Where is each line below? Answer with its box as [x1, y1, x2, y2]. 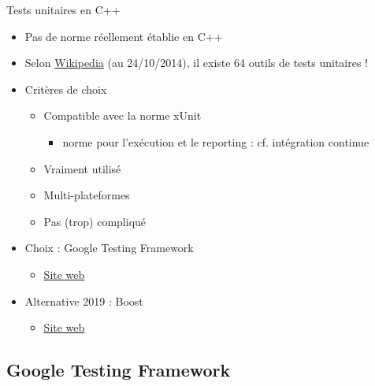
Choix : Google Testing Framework [24, 239, 194, 256]
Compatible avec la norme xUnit [43, 107, 202, 124]
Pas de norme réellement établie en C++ [24, 28, 223, 44]
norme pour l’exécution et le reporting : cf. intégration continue [62, 133, 369, 150]
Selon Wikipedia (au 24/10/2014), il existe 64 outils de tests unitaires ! [24, 54, 369, 71]
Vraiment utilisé [43, 160, 121, 176]
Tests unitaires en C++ [6, 2, 121, 17]
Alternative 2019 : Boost [24, 292, 143, 309]
